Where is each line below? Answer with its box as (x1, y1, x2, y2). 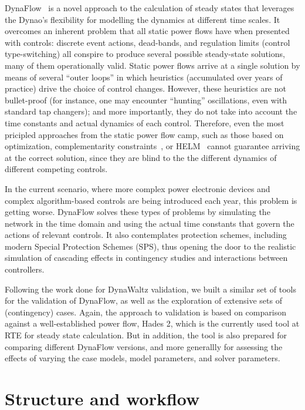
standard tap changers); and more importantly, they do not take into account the (5, 105, 297, 117)
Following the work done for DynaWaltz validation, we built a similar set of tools (5, 283, 296, 295)
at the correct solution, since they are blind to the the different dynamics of (5, 151, 277, 163)
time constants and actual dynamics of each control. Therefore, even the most (5, 116, 284, 129)
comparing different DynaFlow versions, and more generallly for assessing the (5, 340, 283, 352)
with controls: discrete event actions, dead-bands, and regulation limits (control (5, 36, 290, 48)
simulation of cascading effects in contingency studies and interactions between (5, 251, 288, 264)
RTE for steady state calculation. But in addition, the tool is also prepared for (5, 329, 287, 341)
